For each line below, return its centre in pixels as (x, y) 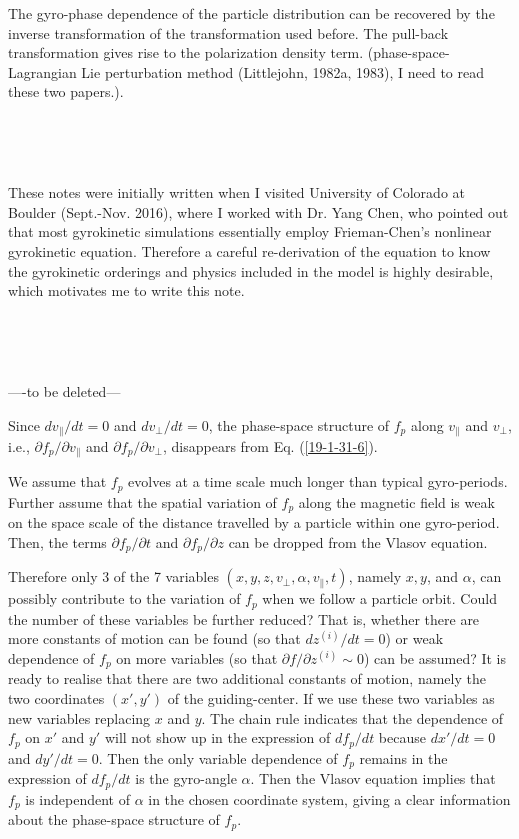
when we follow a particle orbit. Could (379, 598)
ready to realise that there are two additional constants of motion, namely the (247, 678)
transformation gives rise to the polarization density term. (186, 52)
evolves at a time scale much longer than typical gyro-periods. (318, 481)
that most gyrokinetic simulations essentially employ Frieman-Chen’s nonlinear (250, 231)
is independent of (77, 798)
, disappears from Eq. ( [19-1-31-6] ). (270, 445)
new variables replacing (79, 717)
